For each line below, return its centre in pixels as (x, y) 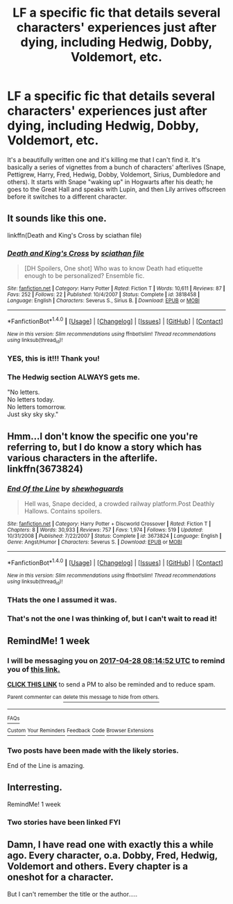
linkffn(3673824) (45, 469)
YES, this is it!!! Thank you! (53, 358)
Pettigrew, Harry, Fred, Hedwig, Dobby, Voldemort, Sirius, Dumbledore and (114, 174)
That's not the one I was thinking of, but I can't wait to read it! (112, 618)
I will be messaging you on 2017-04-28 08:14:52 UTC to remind (116, 661)
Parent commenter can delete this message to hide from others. (83, 697)
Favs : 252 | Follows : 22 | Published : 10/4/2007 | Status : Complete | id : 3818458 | (103, 295)
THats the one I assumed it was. (62, 600)
